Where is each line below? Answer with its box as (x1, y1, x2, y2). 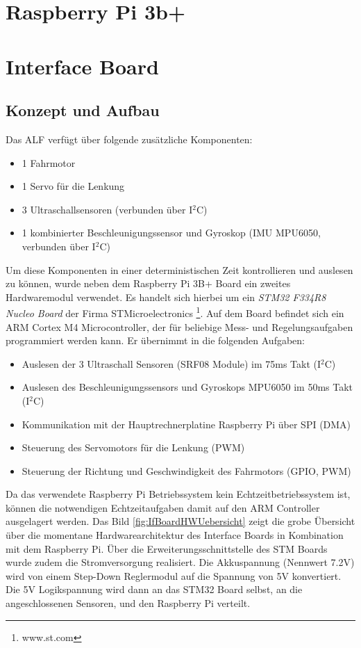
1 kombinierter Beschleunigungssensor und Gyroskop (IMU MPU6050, (22, 225, 321, 240)
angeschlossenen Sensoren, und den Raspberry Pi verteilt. (6, 596, 251, 610)
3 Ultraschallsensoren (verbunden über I (22, 202, 193, 216)
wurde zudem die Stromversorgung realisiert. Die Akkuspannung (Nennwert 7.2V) (6, 555, 355, 569)
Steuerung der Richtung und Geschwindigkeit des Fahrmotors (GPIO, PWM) (22, 463, 351, 478)
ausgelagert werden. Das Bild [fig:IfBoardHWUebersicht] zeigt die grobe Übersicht (6, 514, 355, 528)
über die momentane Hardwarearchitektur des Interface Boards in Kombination (6, 528, 344, 542)
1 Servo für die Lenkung (22, 179, 125, 193)
